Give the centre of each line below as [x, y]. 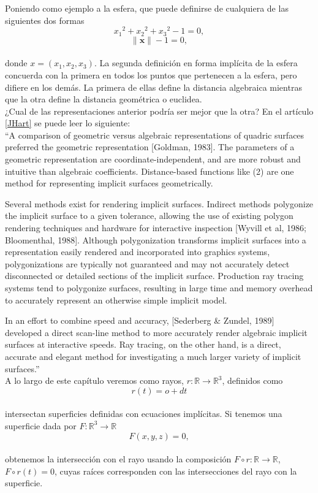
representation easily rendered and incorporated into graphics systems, [138, 252]
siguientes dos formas [45, 20]
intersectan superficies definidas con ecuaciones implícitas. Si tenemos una [144, 414]
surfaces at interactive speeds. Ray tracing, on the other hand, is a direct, [143, 344]
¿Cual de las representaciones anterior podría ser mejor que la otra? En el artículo [159, 111]
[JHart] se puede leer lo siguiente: [68, 123]
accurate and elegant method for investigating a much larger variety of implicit [153, 356]
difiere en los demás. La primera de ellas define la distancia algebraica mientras [153, 87]
